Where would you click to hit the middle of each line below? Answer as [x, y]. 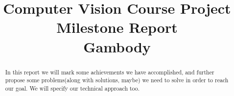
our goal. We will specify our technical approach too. [72, 88]
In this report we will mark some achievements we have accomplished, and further [110, 72]
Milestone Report [117, 27]
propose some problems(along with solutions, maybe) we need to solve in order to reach [117, 80]
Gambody [117, 46]
